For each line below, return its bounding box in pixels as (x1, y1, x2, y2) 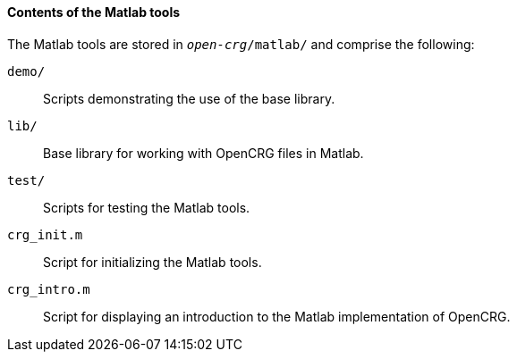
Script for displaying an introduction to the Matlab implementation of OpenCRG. (43, 308, 511, 324)
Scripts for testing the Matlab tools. (43, 199, 250, 215)
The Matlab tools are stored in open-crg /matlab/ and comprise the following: (7, 36, 475, 52)
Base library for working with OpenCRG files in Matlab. (43, 145, 364, 161)
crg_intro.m (7, 281, 90, 296)
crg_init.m (7, 227, 83, 242)
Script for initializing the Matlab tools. (43, 254, 262, 270)
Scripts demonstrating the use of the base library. (43, 90, 335, 106)
